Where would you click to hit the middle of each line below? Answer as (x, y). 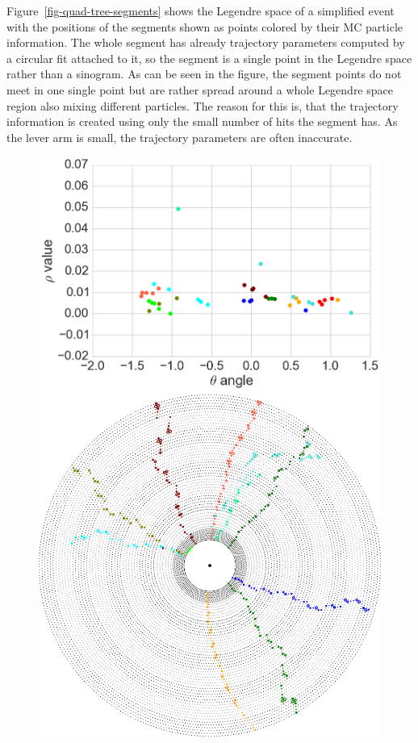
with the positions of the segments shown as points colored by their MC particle (205, 26)
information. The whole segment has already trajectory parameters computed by (206, 42)
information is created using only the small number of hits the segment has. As (202, 121)
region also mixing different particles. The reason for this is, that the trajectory (203, 105)
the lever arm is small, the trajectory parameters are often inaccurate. (180, 137)
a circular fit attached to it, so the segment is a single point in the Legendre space (209, 58)
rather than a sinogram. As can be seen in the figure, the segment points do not (204, 74)
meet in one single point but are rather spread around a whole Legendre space (200, 89)
